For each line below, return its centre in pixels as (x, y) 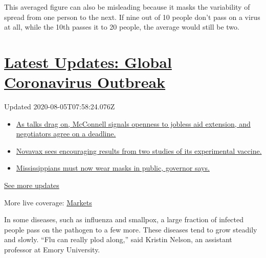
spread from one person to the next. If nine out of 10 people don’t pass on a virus (132, 17)
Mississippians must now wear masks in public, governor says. (113, 168)
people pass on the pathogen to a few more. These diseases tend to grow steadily (131, 229)
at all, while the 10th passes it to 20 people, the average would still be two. (122, 27)
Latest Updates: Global (88, 62)
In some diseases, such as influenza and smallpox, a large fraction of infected (124, 219)
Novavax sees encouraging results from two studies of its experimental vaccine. (139, 150)
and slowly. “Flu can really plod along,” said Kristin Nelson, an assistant (118, 239)
